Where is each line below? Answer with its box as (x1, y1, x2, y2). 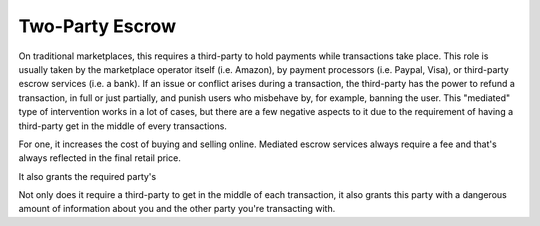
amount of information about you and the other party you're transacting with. (18, 203, 336, 215)
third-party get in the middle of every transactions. (18, 120, 227, 132)
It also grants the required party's (18, 170, 157, 182)
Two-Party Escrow (18, 15, 177, 37)
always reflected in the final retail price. (18, 152, 182, 164)
